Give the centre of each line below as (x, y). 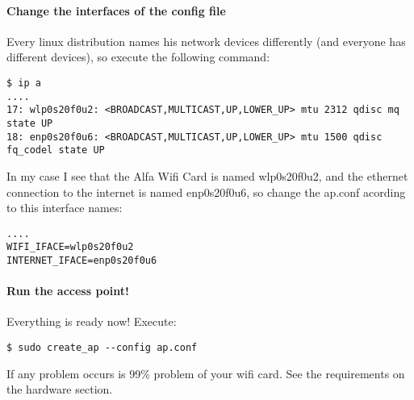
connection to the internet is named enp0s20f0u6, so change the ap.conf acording (206, 192)
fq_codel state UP (56, 150)
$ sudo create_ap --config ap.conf (102, 348)
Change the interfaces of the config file (116, 10)
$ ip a (24, 83)
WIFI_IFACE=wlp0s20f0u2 (70, 247)
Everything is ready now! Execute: (92, 321)
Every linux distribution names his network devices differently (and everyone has (206, 41)
